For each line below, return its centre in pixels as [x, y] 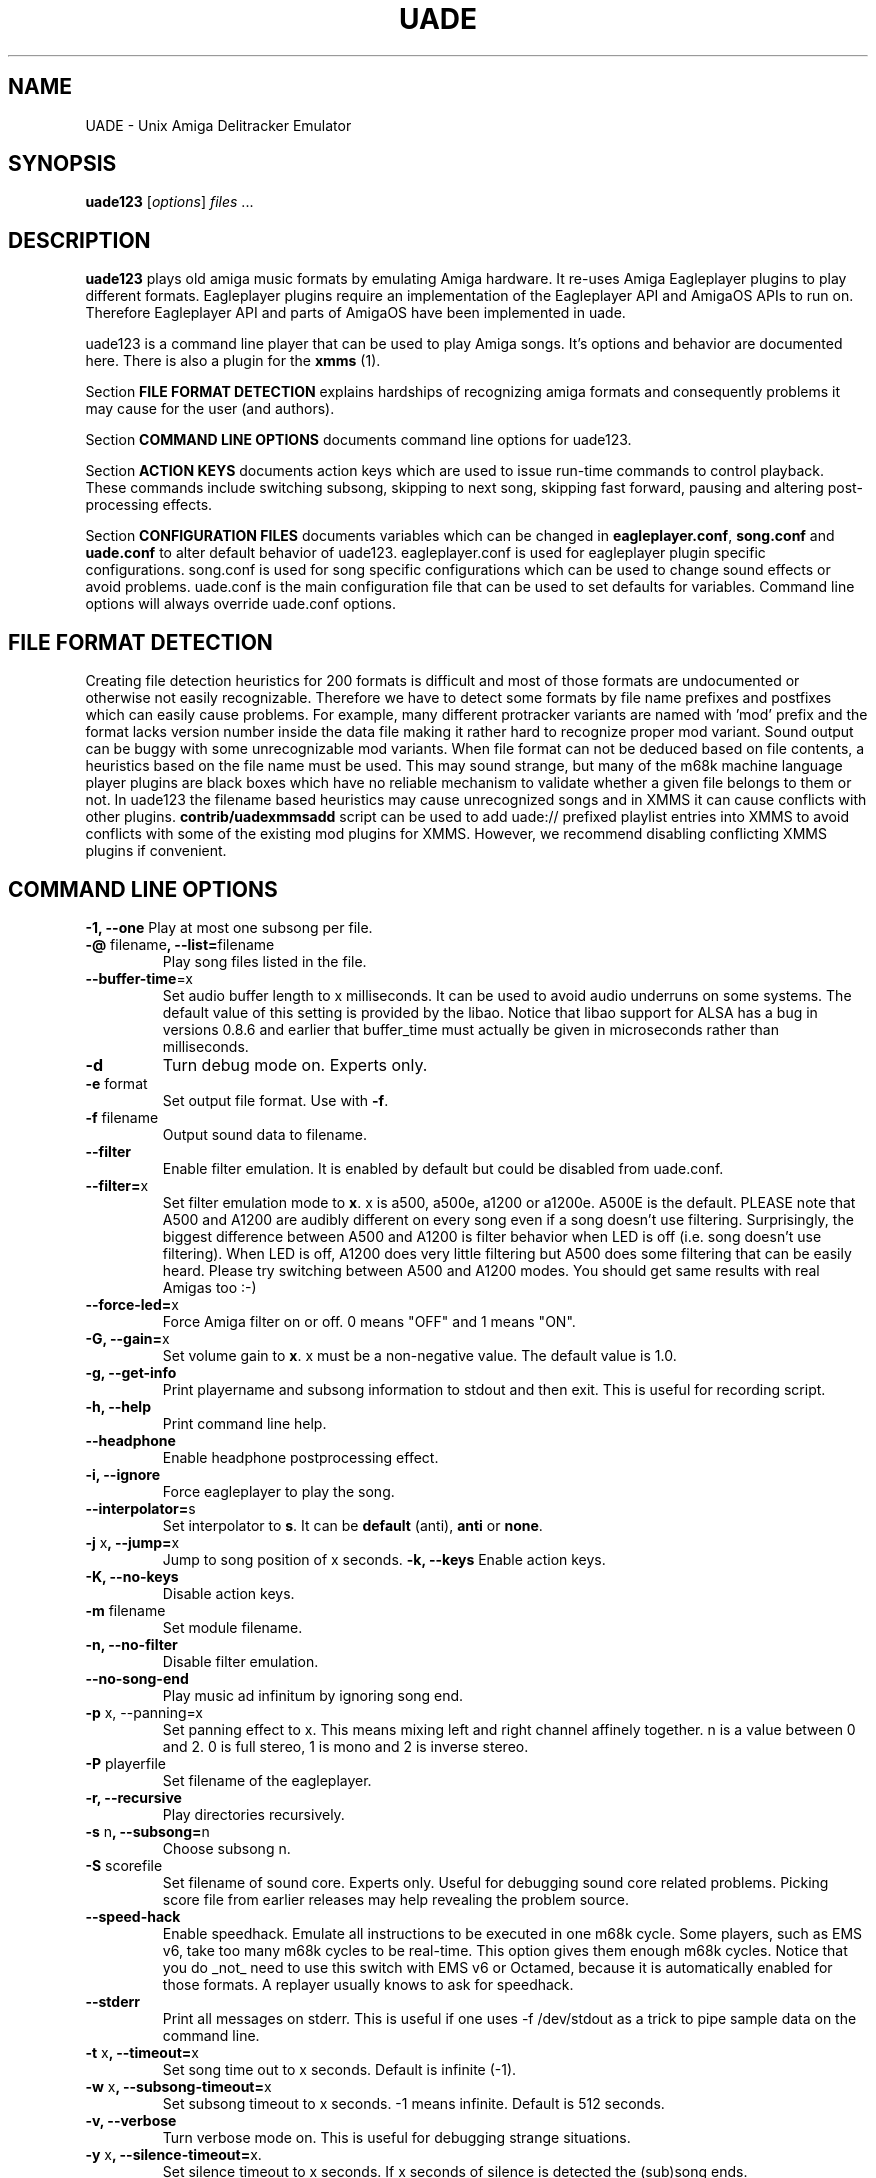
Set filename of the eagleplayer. [267, 1780]
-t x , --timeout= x [142, 2052]
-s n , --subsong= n [147, 1831]
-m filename [125, 1610]
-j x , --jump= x [132, 1542]
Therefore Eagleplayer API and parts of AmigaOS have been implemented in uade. [355, 313]
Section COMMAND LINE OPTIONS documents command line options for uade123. [358, 440]
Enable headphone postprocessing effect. [300, 1457]
